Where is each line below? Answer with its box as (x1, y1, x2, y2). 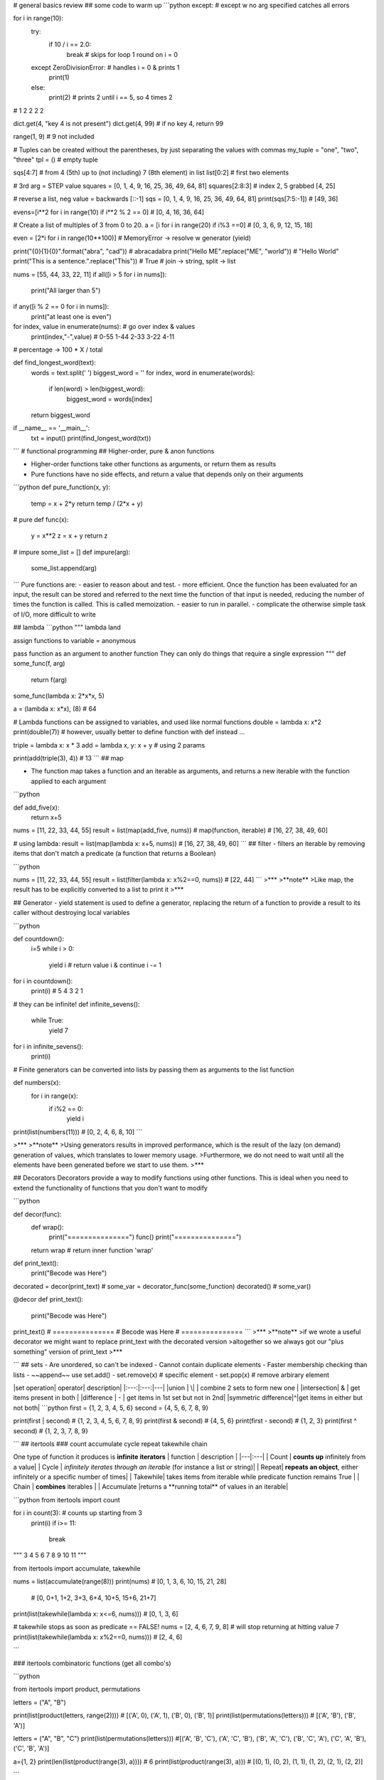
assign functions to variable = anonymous (13, 636, 137, 644)
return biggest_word (31, 410, 90, 419)
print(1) (48, 73, 70, 82)
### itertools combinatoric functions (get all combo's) (13, 1659, 171, 1668)
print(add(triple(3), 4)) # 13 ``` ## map (13, 754, 124, 763)
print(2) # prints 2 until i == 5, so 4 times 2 (48, 93, 174, 102)
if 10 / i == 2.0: (48, 40, 92, 49)
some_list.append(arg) (31, 564, 97, 572)
